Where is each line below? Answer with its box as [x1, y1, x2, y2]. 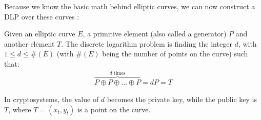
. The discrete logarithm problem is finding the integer [61, 38, 232, 49]
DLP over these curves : [4, 11, 79, 22]
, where [8, 104, 31, 114]
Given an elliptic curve [4, 28, 75, 39]
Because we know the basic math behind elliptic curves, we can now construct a [4, 1, 255, 11]
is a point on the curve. [77, 104, 151, 114]
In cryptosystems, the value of [4, 94, 99, 105]
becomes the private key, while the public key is [107, 94, 257, 105]
